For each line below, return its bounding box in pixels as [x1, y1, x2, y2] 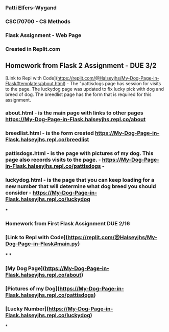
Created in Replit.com [5, 45, 60, 52]
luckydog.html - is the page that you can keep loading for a [5, 177, 155, 184]
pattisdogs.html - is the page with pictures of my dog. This [5, 150, 154, 157]
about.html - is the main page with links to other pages [5, 109, 144, 116]
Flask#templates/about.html [5, 80, 64, 86]
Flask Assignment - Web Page [5, 31, 82, 38]
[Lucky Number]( [5, 305, 49, 312]
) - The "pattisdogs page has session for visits [63, 80, 161, 86]
